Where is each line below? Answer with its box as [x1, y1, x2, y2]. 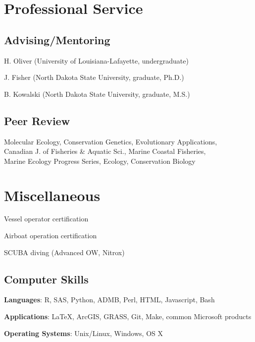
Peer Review [4, 113, 70, 128]
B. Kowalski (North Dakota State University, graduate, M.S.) [4, 88, 190, 99]
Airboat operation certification [4, 230, 97, 241]
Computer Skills [4, 271, 89, 286]
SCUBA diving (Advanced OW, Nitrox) [4, 247, 125, 257]
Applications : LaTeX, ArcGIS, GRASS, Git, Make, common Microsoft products [4, 311, 252, 322]
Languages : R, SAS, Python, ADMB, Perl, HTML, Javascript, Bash [4, 294, 215, 305]
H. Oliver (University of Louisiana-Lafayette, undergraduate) [4, 55, 189, 66]
